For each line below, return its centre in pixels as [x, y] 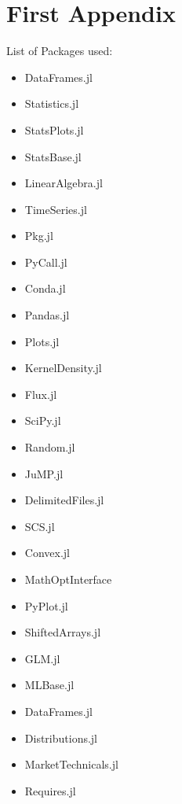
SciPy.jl [43, 420]
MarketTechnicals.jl [71, 764]
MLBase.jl [49, 685]
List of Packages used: [60, 51]
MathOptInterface [68, 579]
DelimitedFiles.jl [64, 500]
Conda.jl [45, 288]
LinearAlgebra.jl [64, 183]
